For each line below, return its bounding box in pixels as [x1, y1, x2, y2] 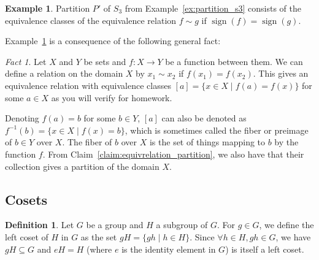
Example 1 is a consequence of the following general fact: [5, 34, 221, 47]
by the [274, 136, 299, 148]
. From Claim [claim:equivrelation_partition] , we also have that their [42, 147, 304, 160]
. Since [190, 230, 215, 243]
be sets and [83, 55, 126, 67]
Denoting [5, 112, 39, 124]
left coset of [5, 230, 48, 243]
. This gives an [253, 67, 309, 80]
